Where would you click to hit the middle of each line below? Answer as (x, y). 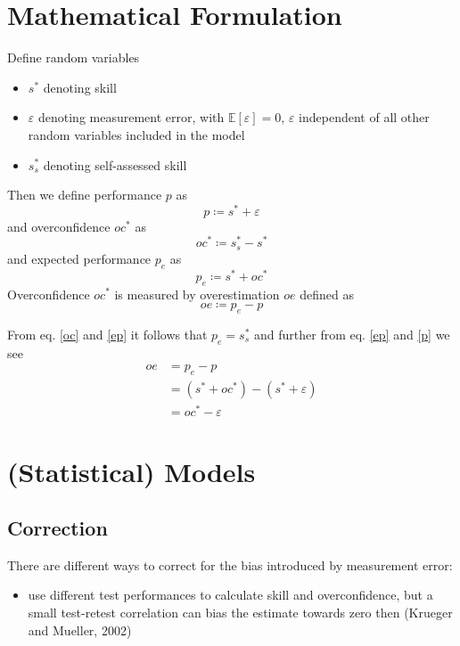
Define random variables (74, 57)
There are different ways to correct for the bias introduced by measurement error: (230, 564)
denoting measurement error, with (131, 117)
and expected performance (79, 258)
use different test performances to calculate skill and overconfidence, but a (230, 595)
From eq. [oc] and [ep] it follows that (107, 334)
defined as (327, 294)
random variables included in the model (136, 134)
